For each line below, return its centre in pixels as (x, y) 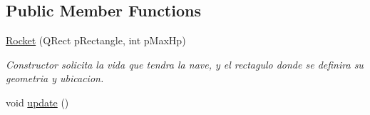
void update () (37, 102)
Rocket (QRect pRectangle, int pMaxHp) (96, 40)
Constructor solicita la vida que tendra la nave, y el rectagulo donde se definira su (185, 64)
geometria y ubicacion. (55, 78)
